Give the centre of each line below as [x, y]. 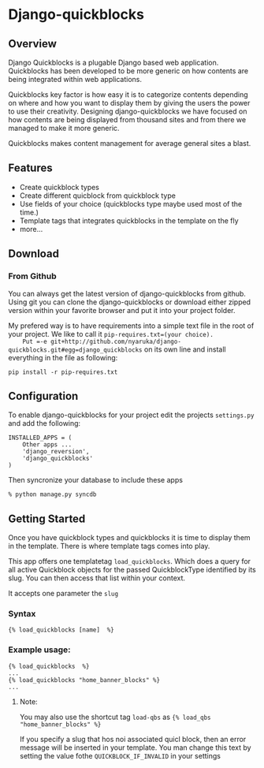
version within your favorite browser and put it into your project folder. [122, 310]
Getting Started [47, 518]
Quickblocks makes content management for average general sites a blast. [130, 143]
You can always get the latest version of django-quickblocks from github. [127, 293]
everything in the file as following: [63, 357]
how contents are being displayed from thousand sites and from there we [127, 119]
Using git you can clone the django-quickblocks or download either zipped [129, 302]
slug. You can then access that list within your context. [97, 578]
